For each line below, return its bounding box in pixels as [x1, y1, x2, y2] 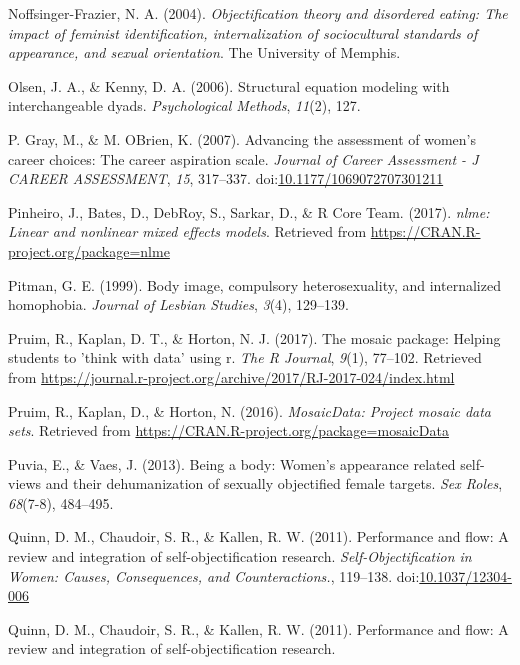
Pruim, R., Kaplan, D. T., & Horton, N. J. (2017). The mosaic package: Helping [8, 327, 501, 348]
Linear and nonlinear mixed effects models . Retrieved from [8, 221, 367, 242]
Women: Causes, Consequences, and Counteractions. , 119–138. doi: [8, 565, 420, 586]
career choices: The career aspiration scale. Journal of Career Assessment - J [8, 148, 479, 169]
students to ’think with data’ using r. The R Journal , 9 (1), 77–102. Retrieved [8, 347, 482, 368]
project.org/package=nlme [8, 240, 170, 261]
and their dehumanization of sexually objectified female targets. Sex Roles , [45, 473, 503, 494]
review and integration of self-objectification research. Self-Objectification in [8, 546, 472, 567]
